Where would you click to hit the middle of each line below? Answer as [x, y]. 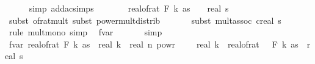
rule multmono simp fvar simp [85, 32]
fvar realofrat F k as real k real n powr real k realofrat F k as [154, 44]
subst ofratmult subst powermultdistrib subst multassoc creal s [145, 20]
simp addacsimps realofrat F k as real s [129, 8]
